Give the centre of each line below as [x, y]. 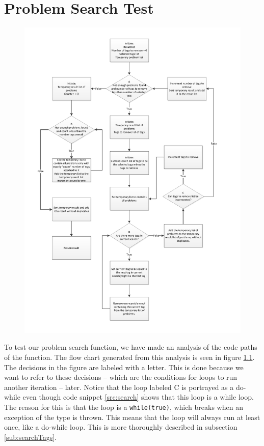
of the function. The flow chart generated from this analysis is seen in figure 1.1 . [129, 357]
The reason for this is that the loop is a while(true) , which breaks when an [124, 407]
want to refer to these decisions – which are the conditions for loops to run [121, 377]
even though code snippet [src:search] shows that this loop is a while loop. [138, 397]
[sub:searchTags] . [30, 437]
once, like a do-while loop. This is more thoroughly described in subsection [121, 427]
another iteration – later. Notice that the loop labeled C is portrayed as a [119, 387]
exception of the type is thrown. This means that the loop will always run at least [132, 417]
